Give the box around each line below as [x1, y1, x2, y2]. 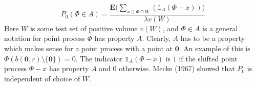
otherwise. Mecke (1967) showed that [119, 63, 235, 74]
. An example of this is [179, 43, 250, 54]
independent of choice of [4, 73, 80, 83]
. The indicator [75, 53, 123, 63]
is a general [202, 23, 238, 33]
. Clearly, [142, 33, 170, 43]
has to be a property [180, 33, 245, 43]
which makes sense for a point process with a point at [4, 43, 173, 54]
